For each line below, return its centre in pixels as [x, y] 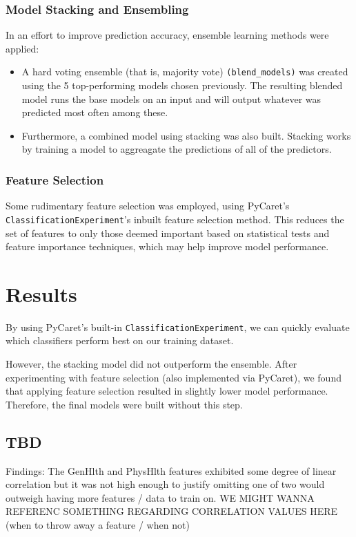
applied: [22, 48]
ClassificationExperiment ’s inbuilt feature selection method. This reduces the [175, 219]
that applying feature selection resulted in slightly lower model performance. [167, 391]
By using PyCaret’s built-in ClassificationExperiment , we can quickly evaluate [178, 327]
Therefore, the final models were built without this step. [124, 404]
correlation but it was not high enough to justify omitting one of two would [165, 484]
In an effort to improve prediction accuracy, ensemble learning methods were [167, 35]
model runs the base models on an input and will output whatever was [171, 98]
